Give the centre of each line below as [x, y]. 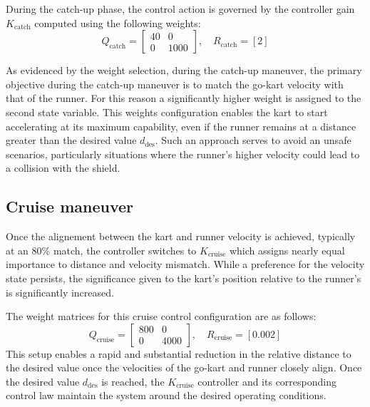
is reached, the [133, 381]
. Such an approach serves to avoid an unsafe [253, 140]
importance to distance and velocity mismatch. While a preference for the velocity [185, 264]
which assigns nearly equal [287, 250]
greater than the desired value [71, 140]
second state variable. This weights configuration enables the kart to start [167, 112]
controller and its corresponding [267, 381]
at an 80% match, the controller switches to [101, 250]
